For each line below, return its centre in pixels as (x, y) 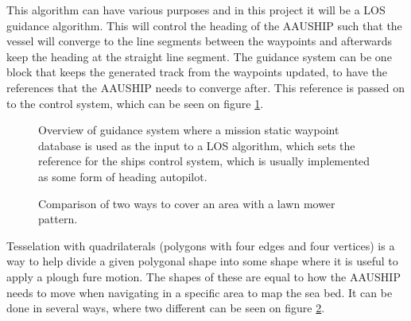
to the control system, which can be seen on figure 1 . (135, 103)
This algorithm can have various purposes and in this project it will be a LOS (196, 10)
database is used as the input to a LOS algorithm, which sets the (197, 145)
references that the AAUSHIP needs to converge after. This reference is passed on (205, 87)
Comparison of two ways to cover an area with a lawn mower (187, 203)
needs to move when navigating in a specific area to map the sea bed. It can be (200, 292)
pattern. (58, 219)
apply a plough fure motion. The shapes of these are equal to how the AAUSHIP (204, 276)
